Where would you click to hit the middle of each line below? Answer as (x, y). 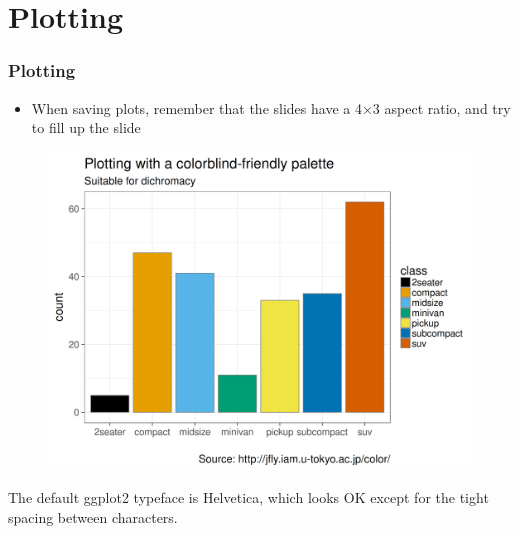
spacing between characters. (93, 516)
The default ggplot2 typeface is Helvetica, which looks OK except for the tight (248, 497)
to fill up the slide (86, 127)
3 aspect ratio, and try (441, 107)
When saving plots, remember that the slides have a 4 (196, 107)
